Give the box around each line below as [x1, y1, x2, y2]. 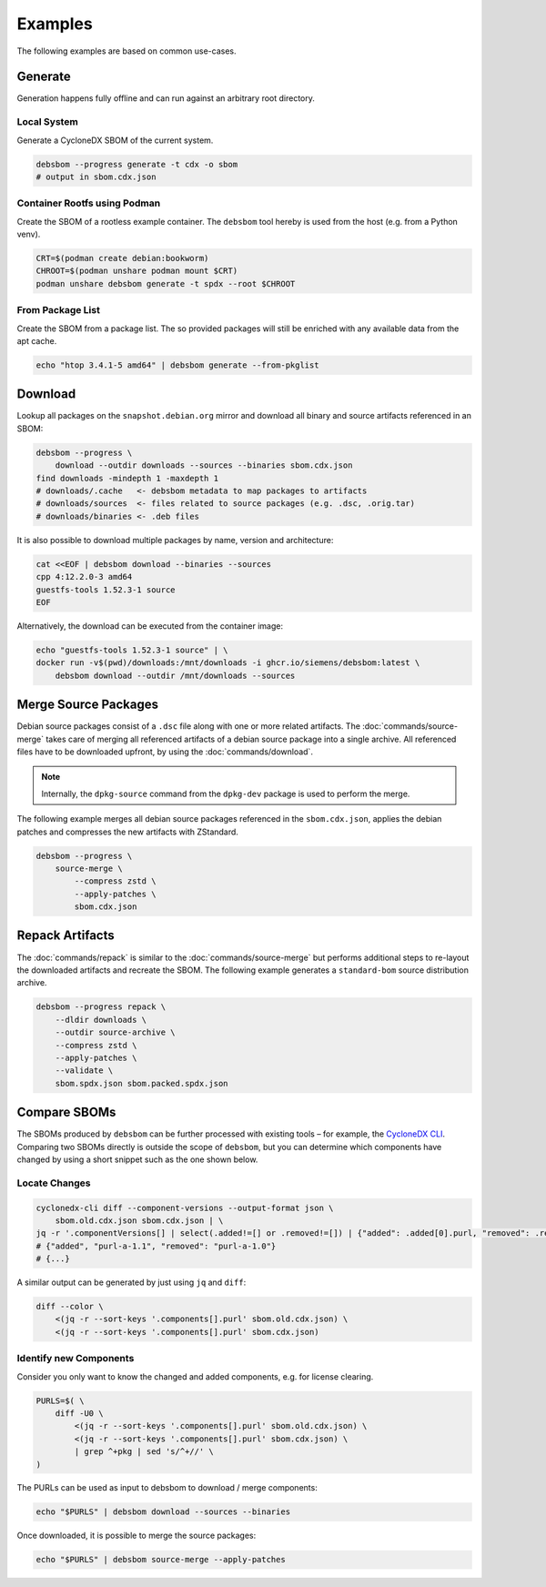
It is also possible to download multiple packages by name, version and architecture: [16, 534, 334, 545]
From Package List [16, 304, 100, 317]
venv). [16, 228, 41, 240]
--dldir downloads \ [55, 1015, 147, 1025]
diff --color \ [35, 1301, 104, 1312]
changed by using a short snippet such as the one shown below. [16, 1154, 258, 1165]
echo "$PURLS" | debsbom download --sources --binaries [35, 1507, 291, 1517]
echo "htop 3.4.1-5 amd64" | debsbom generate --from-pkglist [35, 359, 319, 370]
